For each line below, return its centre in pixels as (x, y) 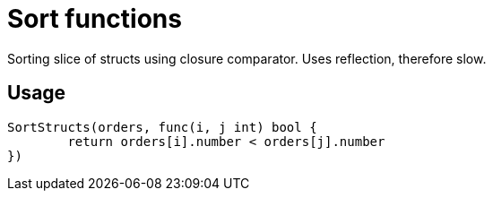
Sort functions (95, 19)
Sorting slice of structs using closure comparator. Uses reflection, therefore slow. (247, 58)
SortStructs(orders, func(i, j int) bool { (162, 127)
